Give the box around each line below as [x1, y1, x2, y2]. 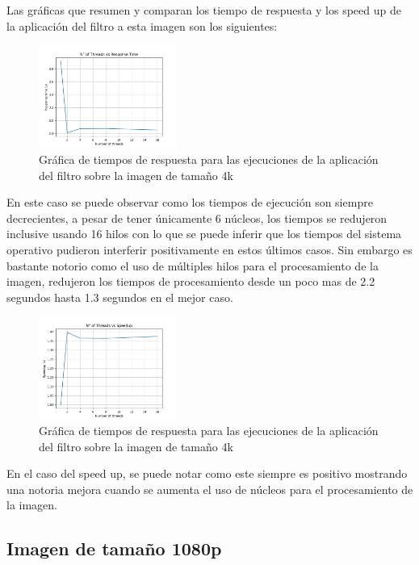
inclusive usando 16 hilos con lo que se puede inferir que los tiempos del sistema [6, 225, 402, 242]
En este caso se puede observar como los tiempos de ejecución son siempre [6, 194, 373, 211]
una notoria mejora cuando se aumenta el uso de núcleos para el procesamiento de [6, 480, 413, 497]
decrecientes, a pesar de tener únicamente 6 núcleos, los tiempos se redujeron [6, 209, 388, 226]
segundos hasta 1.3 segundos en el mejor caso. [6, 288, 233, 305]
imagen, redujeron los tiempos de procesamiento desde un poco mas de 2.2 [6, 273, 375, 290]
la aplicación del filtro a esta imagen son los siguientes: [6, 17, 278, 34]
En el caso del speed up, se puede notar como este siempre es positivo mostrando [6, 465, 408, 482]
